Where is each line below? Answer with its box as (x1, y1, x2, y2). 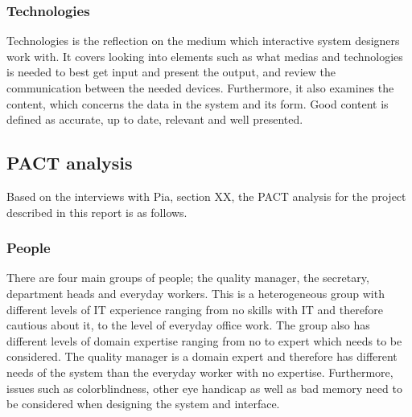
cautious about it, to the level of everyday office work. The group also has (6, 317, 370, 333)
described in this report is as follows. (6, 203, 187, 220)
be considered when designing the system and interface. (6, 395, 280, 412)
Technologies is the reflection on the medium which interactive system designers (6, 32, 400, 49)
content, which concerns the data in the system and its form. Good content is (6, 95, 389, 112)
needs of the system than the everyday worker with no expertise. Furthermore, (6, 363, 393, 380)
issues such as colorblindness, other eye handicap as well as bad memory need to (6, 379, 402, 396)
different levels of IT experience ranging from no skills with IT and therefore (6, 300, 383, 317)
